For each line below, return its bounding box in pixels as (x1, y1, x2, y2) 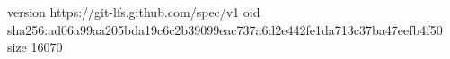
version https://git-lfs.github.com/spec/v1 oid (7, 3, 260, 21)
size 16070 (7, 38, 63, 56)
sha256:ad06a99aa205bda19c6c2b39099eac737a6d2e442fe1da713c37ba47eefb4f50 (7, 20, 443, 38)
